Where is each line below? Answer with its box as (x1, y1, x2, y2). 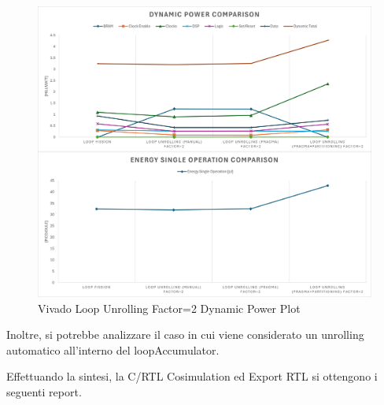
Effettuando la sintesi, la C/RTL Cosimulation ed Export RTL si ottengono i (6, 368, 378, 385)
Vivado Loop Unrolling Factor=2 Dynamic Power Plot (38, 299, 301, 316)
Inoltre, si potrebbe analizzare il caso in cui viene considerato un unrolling (6, 326, 364, 343)
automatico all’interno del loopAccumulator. (6, 341, 220, 358)
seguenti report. (6, 383, 82, 399)
